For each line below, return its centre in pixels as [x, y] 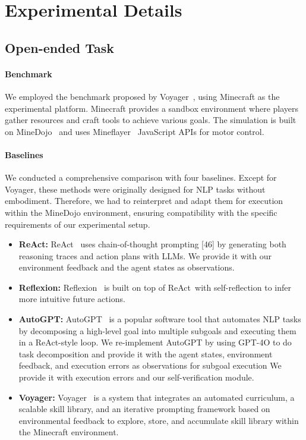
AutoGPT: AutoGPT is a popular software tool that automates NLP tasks [160, 319]
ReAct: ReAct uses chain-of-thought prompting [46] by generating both [152, 244]
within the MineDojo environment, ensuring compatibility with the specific [141, 212]
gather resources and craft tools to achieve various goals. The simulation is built [151, 120]
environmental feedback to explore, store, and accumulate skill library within [159, 420]
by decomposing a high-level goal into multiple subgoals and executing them [157, 330]
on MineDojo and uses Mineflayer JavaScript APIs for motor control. [135, 131]
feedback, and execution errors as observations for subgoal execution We [150, 365]
